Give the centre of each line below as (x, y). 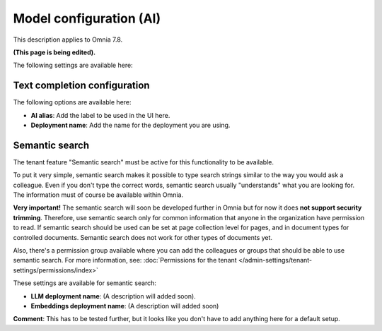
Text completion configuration (81, 86)
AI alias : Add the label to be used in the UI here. (100, 115)
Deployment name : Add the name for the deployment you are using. (131, 125)
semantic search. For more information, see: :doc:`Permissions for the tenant (125, 260)
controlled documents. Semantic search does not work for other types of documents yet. (143, 237)
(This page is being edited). (54, 52)
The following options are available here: (72, 102)
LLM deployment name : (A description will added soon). (113, 296)
